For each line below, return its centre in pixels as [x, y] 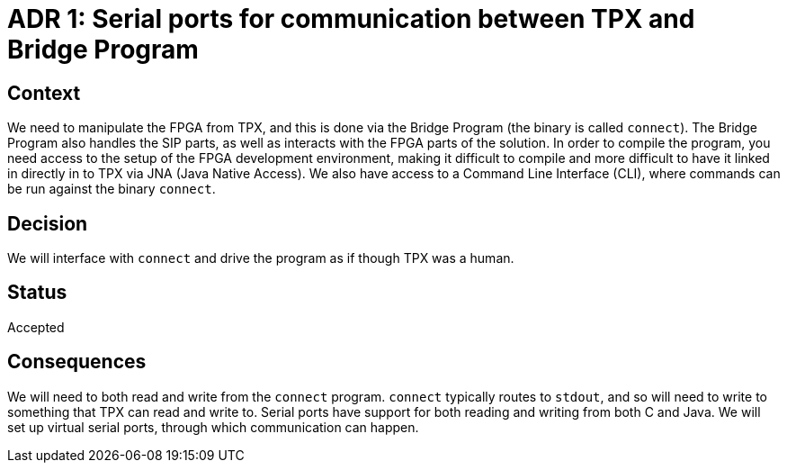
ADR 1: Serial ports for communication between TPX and [351, 19]
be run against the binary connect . [112, 189]
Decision [48, 223]
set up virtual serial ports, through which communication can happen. [213, 427]
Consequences [77, 362]
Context [44, 93]
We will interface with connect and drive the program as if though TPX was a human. [261, 258]
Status [37, 293]
